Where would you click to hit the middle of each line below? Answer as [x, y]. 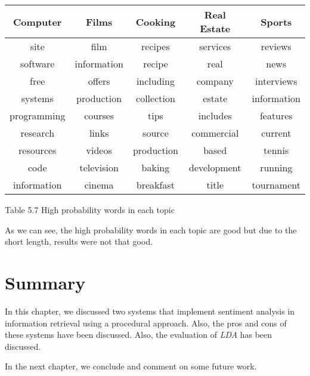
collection [156, 98]
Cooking [156, 21]
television [99, 167]
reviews [276, 46]
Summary [45, 282]
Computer [38, 21]
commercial [215, 133]
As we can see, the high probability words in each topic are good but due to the [151, 229]
